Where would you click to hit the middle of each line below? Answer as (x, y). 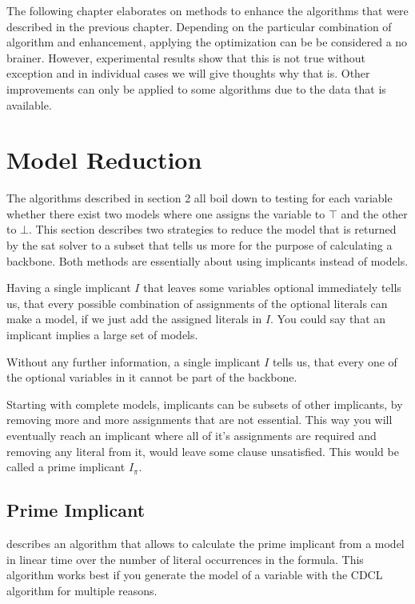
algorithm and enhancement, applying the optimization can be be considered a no (207, 42)
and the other (374, 213)
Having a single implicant (69, 288)
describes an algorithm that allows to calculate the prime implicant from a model (206, 543)
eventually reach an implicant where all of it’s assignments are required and (192, 435)
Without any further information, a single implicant (134, 361)
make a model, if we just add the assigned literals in (134, 319)
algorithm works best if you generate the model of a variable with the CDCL (195, 575)
